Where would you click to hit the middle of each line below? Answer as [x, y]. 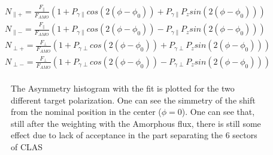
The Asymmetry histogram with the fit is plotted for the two [123, 88]
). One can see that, [218, 112]
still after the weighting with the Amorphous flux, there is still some [136, 123]
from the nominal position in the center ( [86, 112]
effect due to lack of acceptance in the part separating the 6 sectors [134, 135]
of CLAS [27, 146]
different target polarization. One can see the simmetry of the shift [133, 100]
